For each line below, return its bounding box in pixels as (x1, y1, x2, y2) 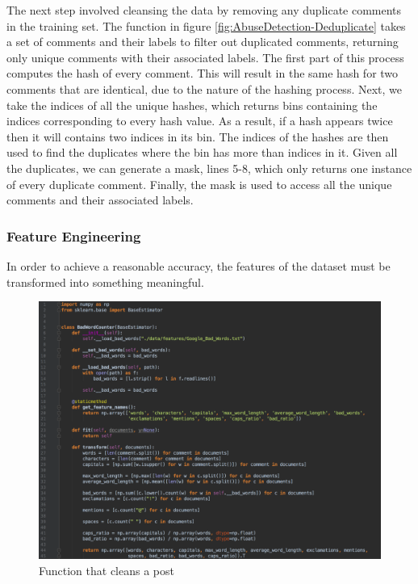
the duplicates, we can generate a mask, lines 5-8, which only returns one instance (6, 159, 412, 176)
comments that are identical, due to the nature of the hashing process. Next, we (6, 80, 402, 97)
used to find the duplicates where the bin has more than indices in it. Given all (6, 144, 398, 161)
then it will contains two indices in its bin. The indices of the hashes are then (6, 128, 389, 145)
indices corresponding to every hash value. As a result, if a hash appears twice (6, 112, 393, 129)
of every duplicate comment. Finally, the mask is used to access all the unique (6, 175, 392, 192)
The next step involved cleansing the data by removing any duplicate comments (6, 2, 402, 18)
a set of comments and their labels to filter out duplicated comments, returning (6, 33, 399, 50)
